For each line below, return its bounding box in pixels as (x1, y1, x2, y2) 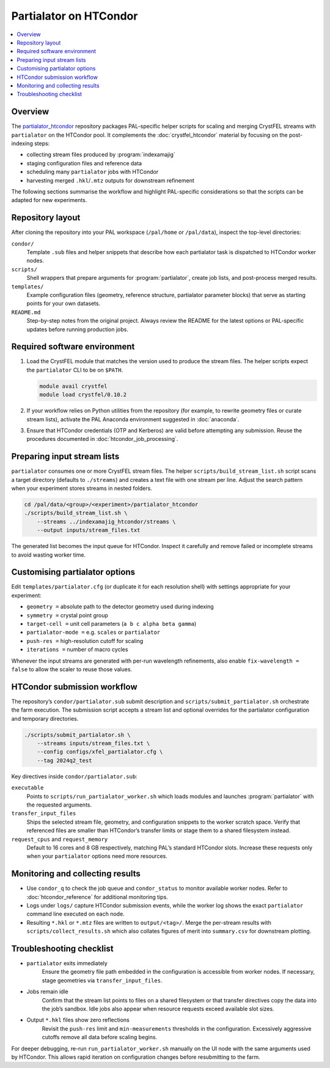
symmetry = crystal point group (26, 611, 108, 619)
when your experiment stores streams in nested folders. (11, 484, 152, 492)
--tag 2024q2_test (37, 757, 92, 764)
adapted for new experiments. (11, 197, 87, 204)
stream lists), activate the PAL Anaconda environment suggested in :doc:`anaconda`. (26, 415, 240, 423)
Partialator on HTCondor (11, 9, 138, 23)
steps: (34, 140, 50, 147)
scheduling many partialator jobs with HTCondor (26, 168, 159, 176)
